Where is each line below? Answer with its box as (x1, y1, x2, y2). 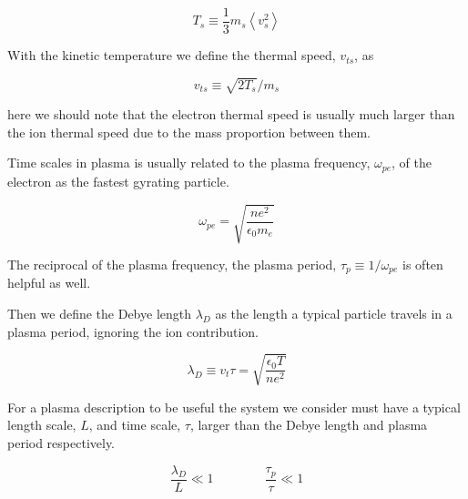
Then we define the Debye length (7, 304, 192, 323)
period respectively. (7, 433, 116, 452)
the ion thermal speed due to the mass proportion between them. (7, 122, 371, 141)
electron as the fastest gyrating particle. (7, 171, 229, 190)
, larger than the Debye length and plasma (189, 415, 428, 434)
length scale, (7, 415, 76, 434)
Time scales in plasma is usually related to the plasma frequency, (7, 153, 371, 172)
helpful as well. (7, 273, 91, 292)
